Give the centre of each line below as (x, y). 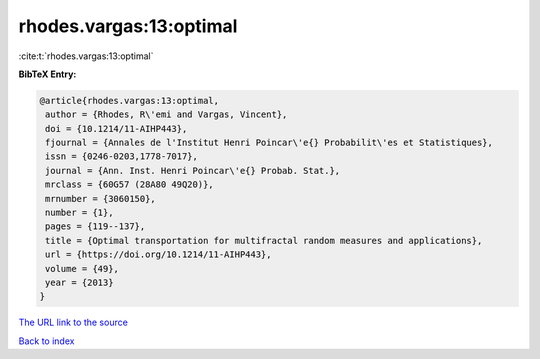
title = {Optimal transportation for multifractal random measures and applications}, (264, 240)
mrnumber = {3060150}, (101, 198)
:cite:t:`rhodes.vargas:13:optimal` (86, 56)
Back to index (46, 341)
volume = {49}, (82, 268)
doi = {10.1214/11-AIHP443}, (116, 128)
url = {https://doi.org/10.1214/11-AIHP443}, (158, 254)
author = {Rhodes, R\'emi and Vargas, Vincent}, (166, 114)
